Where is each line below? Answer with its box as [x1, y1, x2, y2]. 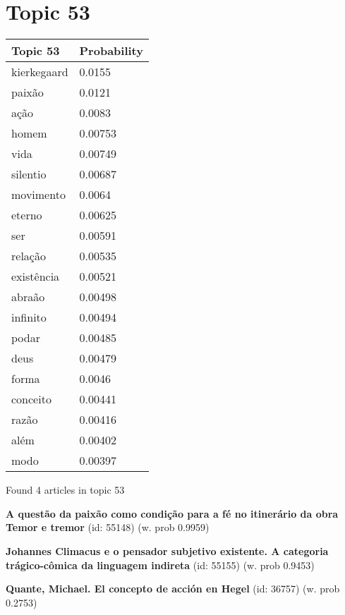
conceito [11, 391, 52, 408]
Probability [79, 42, 143, 59]
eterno [11, 207, 42, 224]
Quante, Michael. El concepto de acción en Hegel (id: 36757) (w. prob [6, 581, 340, 596]
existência [11, 268, 60, 285]
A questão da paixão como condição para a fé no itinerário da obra [6, 506, 339, 520]
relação [11, 248, 46, 264]
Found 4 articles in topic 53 [6, 482, 125, 497]
